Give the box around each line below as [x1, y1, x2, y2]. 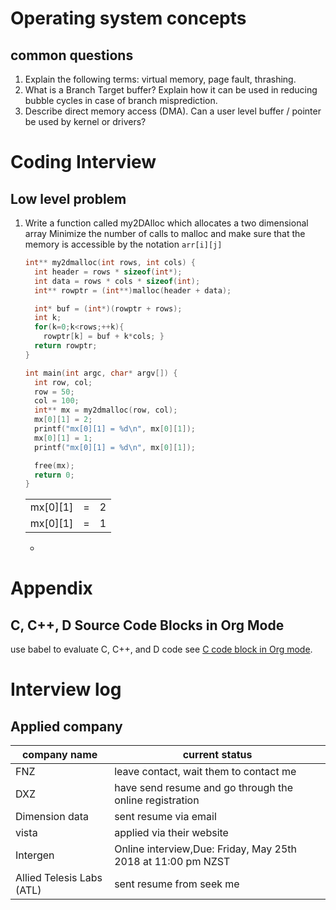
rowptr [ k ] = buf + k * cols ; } [43, 332, 165, 342]
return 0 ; [34, 470, 75, 480]
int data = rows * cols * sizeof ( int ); [34, 276, 201, 286]
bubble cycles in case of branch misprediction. [24, 95, 218, 106]
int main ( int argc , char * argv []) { [24, 368, 178, 378]
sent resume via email [114, 810, 217, 824]
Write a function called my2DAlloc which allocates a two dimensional [24, 217, 309, 229]
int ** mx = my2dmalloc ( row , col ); [34, 405, 178, 416]
